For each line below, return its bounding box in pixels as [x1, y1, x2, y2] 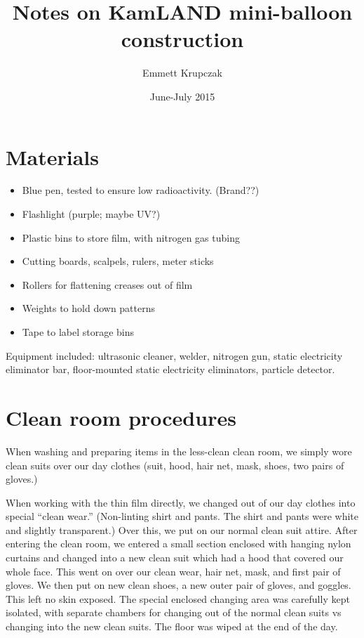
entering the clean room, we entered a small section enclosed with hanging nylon [6, 536, 351, 551]
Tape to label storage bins [22, 325, 135, 339]
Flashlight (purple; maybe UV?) [22, 207, 161, 221]
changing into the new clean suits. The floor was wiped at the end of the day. [6, 619, 338, 634]
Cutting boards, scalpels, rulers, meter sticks [22, 254, 214, 268]
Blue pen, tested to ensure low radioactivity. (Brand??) [22, 183, 259, 197]
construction [121, 25, 244, 53]
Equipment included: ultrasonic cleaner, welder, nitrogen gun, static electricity [6, 348, 343, 363]
